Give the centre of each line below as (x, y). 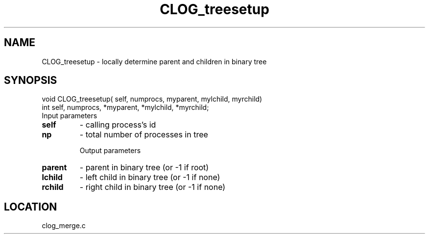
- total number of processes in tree (144, 135)
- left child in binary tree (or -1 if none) (150, 177)
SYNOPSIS (31, 80)
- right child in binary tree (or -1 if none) (153, 187)
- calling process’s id (118, 125)
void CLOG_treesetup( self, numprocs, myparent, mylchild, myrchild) (152, 99)
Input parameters (70, 116)
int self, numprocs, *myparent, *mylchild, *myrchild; (125, 107)
